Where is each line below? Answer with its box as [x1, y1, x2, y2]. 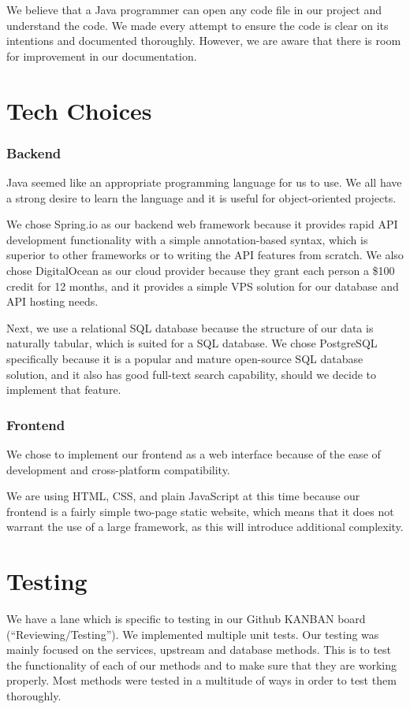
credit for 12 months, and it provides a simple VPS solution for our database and [6, 277, 399, 294]
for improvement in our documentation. [6, 47, 197, 64]
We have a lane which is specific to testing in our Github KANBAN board [6, 611, 366, 626]
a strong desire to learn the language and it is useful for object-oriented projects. [6, 189, 397, 206]
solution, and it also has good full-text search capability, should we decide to [6, 366, 377, 382]
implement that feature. [6, 381, 121, 398]
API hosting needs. [6, 293, 99, 310]
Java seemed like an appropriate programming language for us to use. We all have [6, 173, 402, 190]
